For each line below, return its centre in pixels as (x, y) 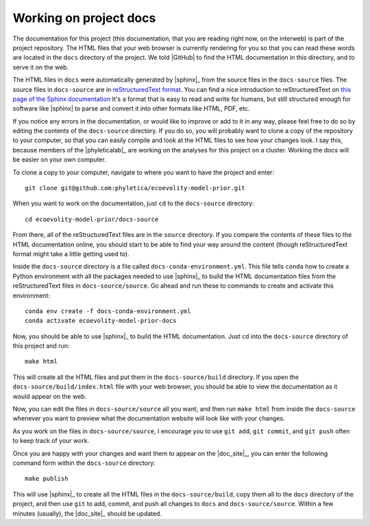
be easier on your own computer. (59, 160)
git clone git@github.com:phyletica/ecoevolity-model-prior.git (135, 188)
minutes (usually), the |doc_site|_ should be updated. (87, 513)
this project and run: (41, 346)
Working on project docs (84, 18)
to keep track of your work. (51, 441)
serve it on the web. (41, 67)
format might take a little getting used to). (71, 253)
